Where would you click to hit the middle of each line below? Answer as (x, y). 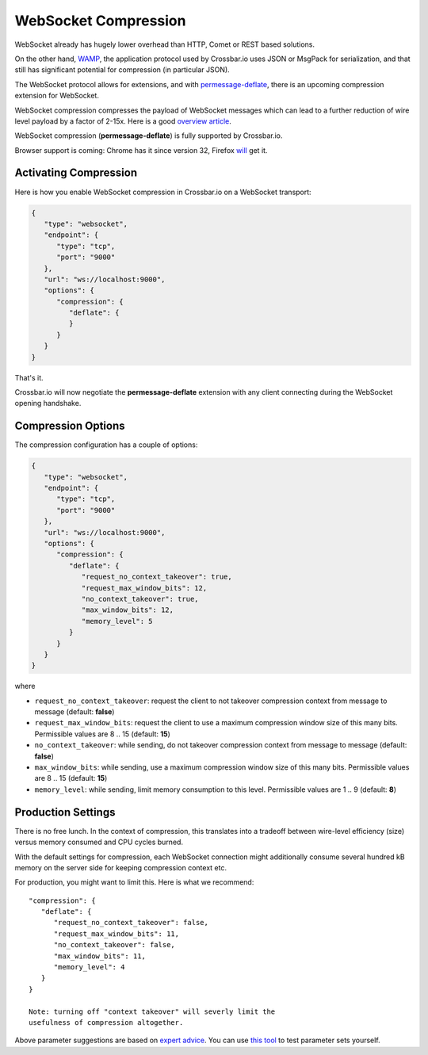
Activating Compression (76, 173)
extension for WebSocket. (57, 96)
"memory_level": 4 (89, 967)
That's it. (29, 377)
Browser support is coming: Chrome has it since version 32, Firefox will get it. (141, 150)
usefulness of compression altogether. (106, 1022)
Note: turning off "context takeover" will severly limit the (152, 1011)
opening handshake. (48, 403)
